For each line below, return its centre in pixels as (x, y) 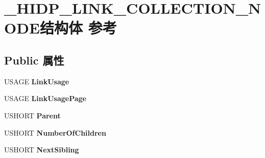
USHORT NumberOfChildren (55, 132)
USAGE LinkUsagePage (45, 98)
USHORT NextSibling (42, 150)
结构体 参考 (78, 28)
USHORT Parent (32, 115)
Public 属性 (34, 60)
